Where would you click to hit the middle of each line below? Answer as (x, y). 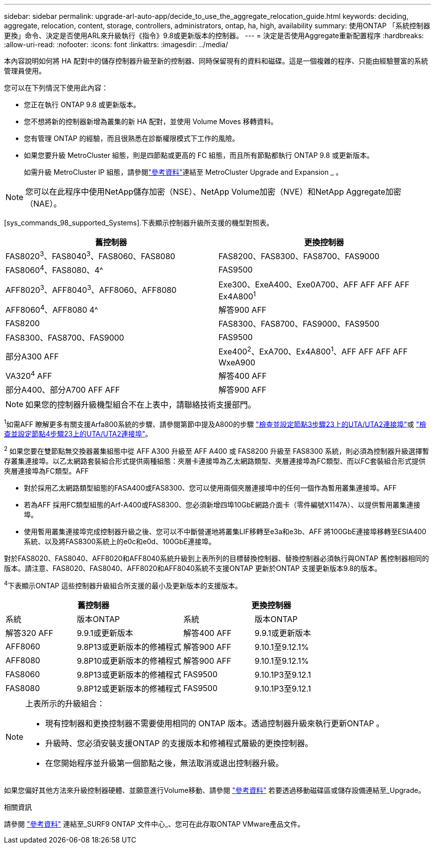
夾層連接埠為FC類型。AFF (46, 471)
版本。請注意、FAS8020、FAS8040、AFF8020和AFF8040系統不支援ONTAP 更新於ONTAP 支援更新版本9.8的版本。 (193, 568)
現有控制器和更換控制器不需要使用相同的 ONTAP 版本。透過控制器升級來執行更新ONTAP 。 (215, 723)
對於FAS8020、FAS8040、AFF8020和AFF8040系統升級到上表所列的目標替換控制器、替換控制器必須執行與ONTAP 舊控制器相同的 (217, 558)
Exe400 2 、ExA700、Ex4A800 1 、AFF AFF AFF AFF (313, 351)
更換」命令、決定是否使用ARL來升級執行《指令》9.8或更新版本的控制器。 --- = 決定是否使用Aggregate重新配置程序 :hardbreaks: (214, 35)
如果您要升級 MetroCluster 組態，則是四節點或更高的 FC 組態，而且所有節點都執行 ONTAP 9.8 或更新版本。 (199, 155)
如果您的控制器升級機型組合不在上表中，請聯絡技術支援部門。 (141, 404)
